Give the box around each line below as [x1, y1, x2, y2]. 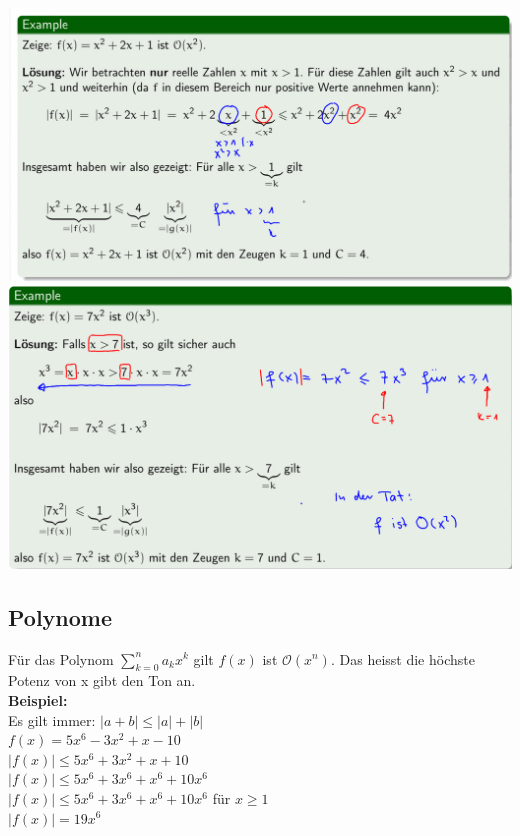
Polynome [8, 601, 113, 632]
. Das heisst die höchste [330, 648, 475, 669]
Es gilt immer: [8, 709, 96, 730]
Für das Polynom [8, 648, 114, 669]
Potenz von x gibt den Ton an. [8, 670, 196, 691]
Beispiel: [8, 689, 68, 710]
